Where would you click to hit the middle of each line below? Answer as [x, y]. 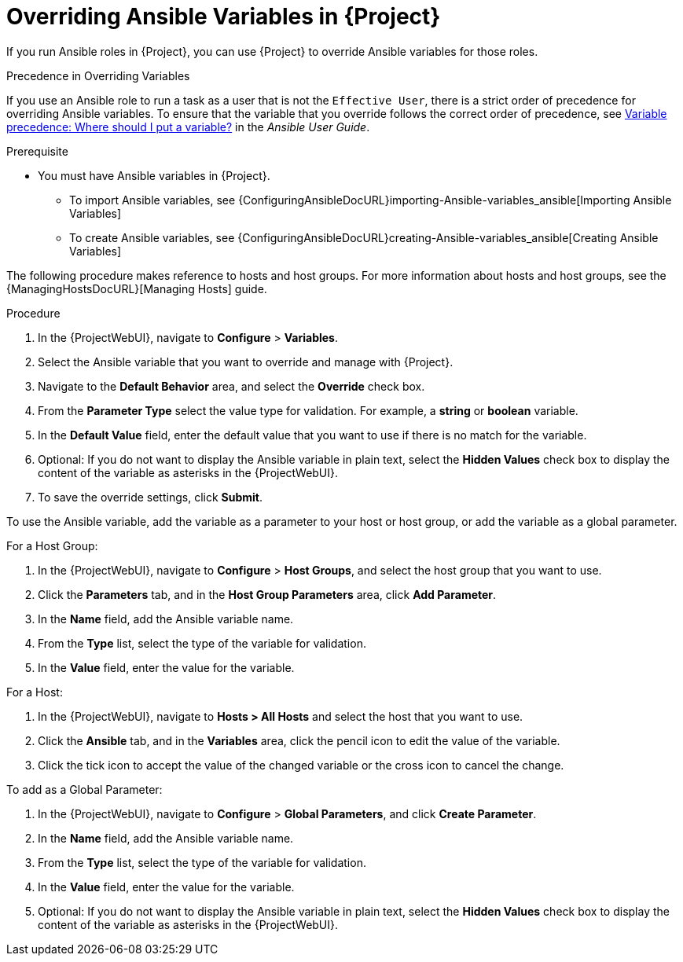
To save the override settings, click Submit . [150, 497]
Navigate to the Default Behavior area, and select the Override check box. [231, 386]
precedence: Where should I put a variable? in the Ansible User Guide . [188, 127]
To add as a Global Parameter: [84, 789]
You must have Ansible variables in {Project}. [154, 175]
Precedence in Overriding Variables [98, 75]
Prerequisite [37, 151]
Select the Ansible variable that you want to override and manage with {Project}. [246, 362]
